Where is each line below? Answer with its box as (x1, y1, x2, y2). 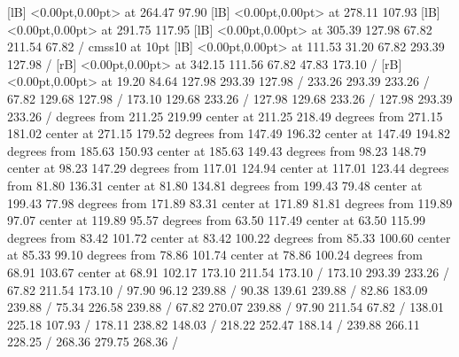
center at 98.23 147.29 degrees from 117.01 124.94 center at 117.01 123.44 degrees (7, 159, 449, 177)
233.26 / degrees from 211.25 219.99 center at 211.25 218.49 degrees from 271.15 (7, 106, 443, 125)
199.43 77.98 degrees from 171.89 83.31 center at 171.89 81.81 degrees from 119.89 (7, 193, 453, 212)
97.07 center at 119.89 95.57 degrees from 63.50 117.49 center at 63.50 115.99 (7, 211, 425, 229)
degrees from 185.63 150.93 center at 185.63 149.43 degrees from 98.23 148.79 (7, 141, 426, 159)
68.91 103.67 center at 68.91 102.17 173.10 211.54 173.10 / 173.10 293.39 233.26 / (7, 262, 449, 281)
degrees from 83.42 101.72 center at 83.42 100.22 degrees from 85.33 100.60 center (7, 228, 451, 246)
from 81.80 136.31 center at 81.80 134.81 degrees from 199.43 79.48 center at (7, 175, 423, 194)
